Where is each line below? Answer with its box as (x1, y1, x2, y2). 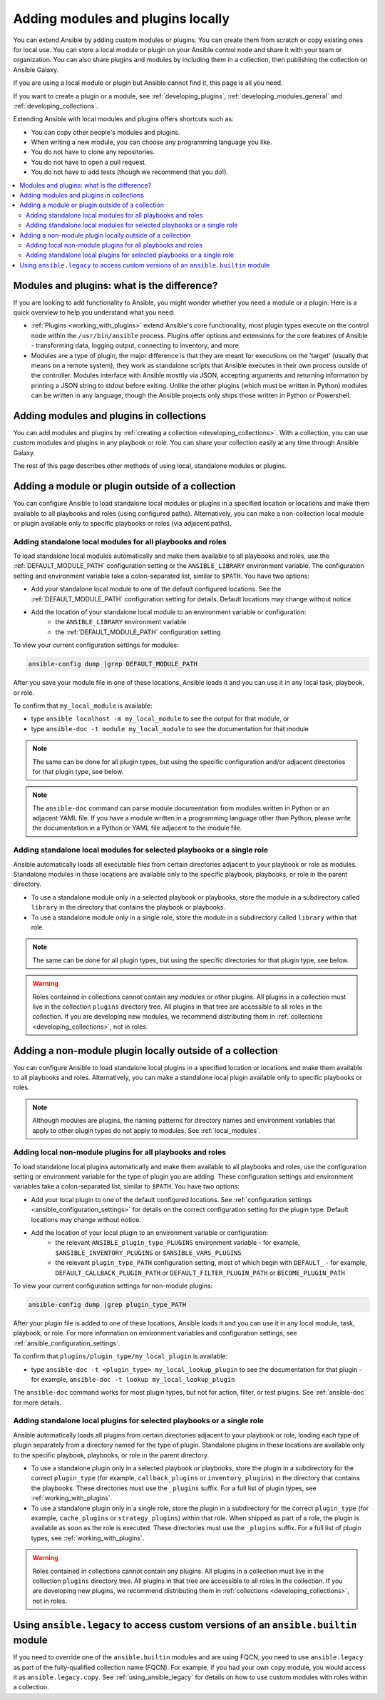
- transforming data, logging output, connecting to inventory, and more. (31, 341, 241, 350)
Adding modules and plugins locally (13, 11, 230, 26)
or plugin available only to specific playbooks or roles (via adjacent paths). (13, 519, 232, 527)
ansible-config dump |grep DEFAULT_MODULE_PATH (28, 660, 197, 668)
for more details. (13, 1398, 62, 1407)
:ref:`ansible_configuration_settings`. (13, 1338, 120, 1348)
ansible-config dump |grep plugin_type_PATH (28, 1301, 187, 1308)
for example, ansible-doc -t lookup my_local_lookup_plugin (31, 1375, 235, 1383)
